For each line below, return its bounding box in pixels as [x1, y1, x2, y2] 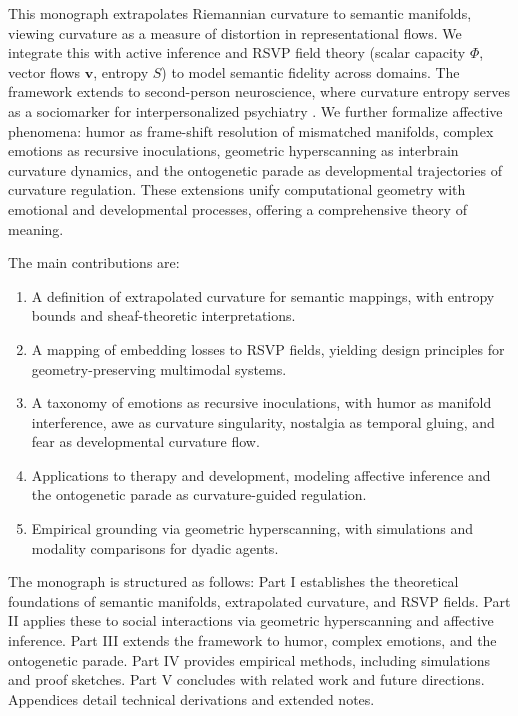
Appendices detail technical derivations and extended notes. [8, 688, 375, 709]
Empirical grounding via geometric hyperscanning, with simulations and [31, 518, 474, 539]
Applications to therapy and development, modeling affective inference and [31, 464, 491, 485]
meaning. [8, 218, 64, 239]
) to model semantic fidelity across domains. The [161, 61, 460, 82]
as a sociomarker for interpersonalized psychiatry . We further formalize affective [8, 100, 503, 121]
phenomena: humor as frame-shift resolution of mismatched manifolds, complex [8, 120, 494, 141]
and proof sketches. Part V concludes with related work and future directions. [8, 669, 485, 690]
